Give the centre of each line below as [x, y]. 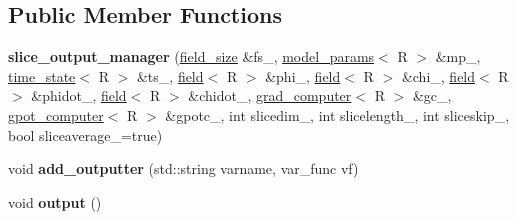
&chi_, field [438, 75]
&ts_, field [170, 75]
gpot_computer [56, 114]
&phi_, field [303, 75]
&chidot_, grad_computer [270, 95]
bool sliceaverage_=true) [85, 134]
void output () [55, 201]
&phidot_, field [79, 95]
